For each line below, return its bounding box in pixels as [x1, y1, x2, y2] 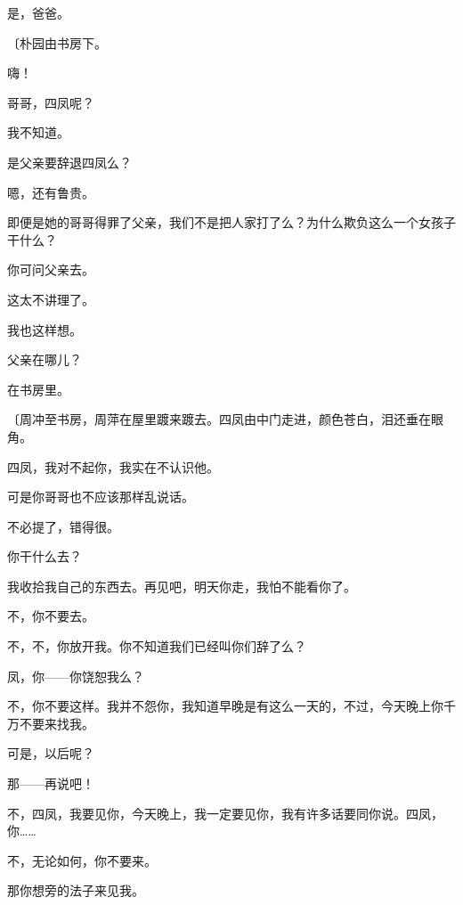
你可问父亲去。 [7, 260, 94, 279]
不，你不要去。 [7, 607, 94, 625]
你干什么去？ [7, 547, 82, 566]
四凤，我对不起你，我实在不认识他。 [7, 457, 219, 476]
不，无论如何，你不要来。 [7, 851, 157, 869]
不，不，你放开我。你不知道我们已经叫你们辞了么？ [7, 637, 306, 656]
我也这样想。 [7, 320, 82, 338]
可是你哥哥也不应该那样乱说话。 [7, 487, 194, 506]
